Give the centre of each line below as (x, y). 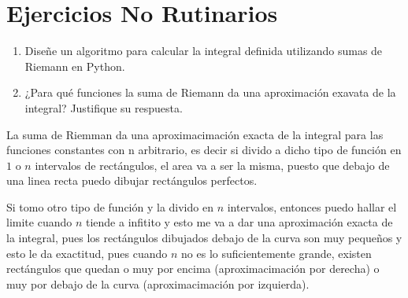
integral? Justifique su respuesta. (104, 107)
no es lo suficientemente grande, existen (276, 253)
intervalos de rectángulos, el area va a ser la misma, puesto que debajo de (212, 165)
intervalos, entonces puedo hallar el (312, 206)
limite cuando (39, 222)
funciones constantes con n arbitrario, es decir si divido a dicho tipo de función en (204, 150)
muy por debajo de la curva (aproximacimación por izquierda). (158, 283)
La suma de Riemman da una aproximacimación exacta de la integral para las (195, 134)
